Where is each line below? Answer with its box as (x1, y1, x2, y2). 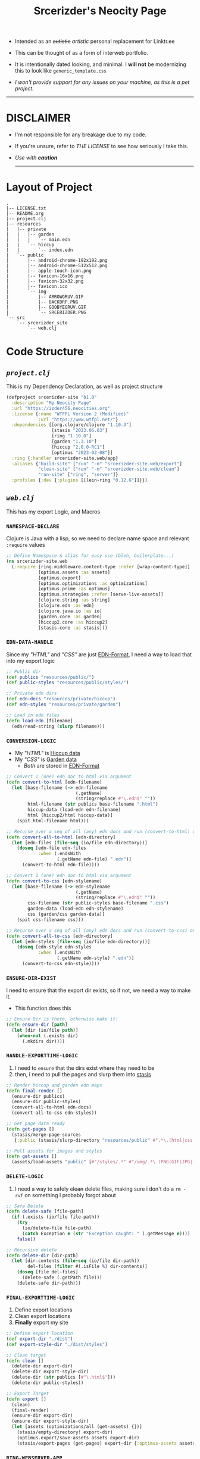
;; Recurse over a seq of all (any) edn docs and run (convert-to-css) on (6, 927, 196, 934)
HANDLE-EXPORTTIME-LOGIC (6, 1052, 79, 1059)
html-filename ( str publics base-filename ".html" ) (27, 801, 159, 807)
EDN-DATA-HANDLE (6, 638, 54, 646)
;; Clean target (6, 1352, 46, 1358)
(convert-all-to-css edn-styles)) (11, 1110, 97, 1116)
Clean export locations (14, 1313, 71, 1320)
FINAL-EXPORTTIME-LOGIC (6, 1294, 76, 1301)
